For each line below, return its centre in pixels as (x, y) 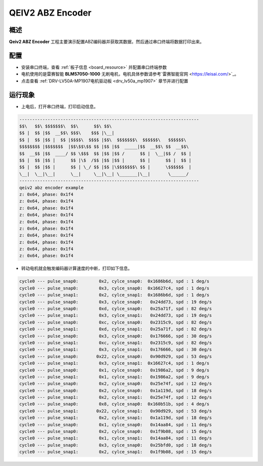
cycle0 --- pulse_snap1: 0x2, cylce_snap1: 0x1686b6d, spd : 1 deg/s (114, 295)
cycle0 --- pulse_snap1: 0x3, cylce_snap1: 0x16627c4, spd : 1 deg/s (114, 363)
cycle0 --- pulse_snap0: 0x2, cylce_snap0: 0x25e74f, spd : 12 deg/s (115, 384)
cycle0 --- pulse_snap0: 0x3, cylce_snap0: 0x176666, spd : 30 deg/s (115, 336)
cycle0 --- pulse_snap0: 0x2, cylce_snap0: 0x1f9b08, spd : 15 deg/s (115, 432)
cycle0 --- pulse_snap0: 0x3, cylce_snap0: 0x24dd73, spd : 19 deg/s (115, 302)
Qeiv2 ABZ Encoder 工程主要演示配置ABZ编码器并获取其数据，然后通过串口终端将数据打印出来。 (107, 42)
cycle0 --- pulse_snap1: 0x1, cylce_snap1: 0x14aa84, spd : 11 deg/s (115, 438)
